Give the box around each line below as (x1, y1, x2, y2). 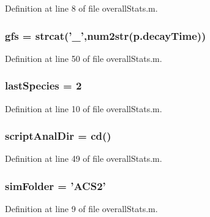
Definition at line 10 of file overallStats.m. (5, 102, 162, 115)
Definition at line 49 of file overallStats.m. (5, 152, 162, 165)
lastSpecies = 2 (5, 78, 82, 93)
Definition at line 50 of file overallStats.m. (5, 51, 162, 64)
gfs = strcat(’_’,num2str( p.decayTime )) (5, 28, 206, 43)
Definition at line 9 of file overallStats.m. (5, 202, 158, 215)
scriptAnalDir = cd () (5, 128, 111, 143)
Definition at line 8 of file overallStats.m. (5, 2, 158, 14)
